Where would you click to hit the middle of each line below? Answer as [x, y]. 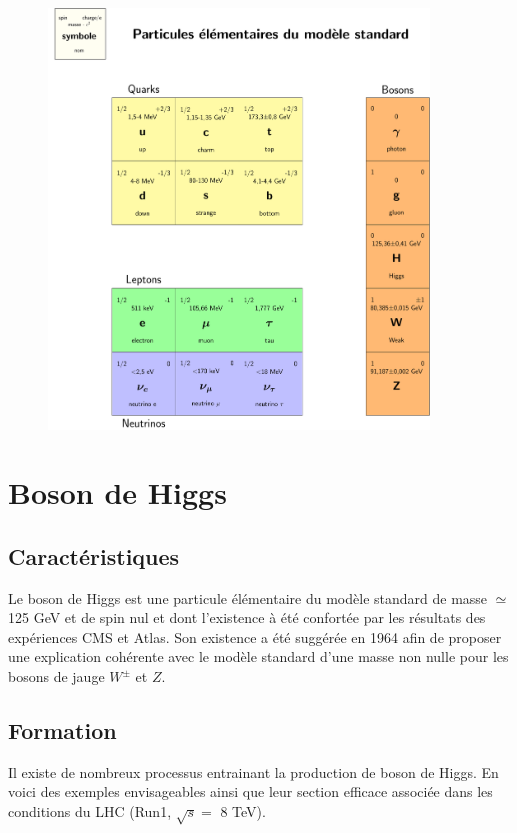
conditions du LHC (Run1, [90, 811]
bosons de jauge [56, 676]
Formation [62, 730]
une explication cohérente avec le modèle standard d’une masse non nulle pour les [258, 656]
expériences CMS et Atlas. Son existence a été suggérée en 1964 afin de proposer [255, 636]
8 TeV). [243, 811]
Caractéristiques [94, 555]
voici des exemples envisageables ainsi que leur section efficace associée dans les [250, 791]
